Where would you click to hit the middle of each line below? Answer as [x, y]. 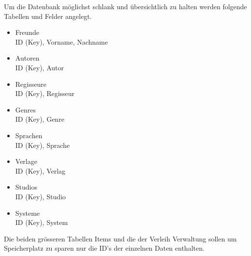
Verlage [26, 161]
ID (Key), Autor [39, 67]
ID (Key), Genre [40, 119]
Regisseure [31, 84]
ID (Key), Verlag [40, 170]
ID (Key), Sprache [43, 145]
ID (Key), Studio [40, 196]
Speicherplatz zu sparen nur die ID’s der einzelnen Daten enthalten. [104, 248]
